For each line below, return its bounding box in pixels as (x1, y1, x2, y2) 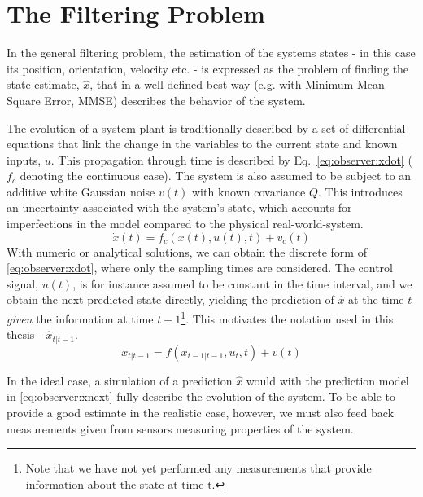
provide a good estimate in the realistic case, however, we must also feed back (7, 403, 395, 420)
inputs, (7, 151, 41, 168)
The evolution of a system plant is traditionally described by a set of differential (7, 119, 406, 136)
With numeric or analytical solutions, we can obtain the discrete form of (7, 243, 367, 260)
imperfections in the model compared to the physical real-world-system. (7, 215, 364, 232)
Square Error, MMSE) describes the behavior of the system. (7, 91, 306, 108)
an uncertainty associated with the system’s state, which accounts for (7, 199, 352, 216)
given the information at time (7, 310, 154, 327)
